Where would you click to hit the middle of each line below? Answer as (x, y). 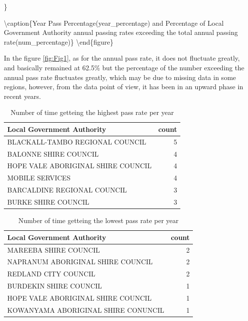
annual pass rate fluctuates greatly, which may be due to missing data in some (120, 77)
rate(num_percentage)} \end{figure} (59, 41)
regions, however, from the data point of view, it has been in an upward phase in (124, 87)
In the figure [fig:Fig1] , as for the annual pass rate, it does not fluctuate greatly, (122, 58)
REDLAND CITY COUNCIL (51, 274)
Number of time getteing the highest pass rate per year (92, 112)
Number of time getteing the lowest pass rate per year (99, 220)
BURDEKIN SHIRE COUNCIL (55, 286)
